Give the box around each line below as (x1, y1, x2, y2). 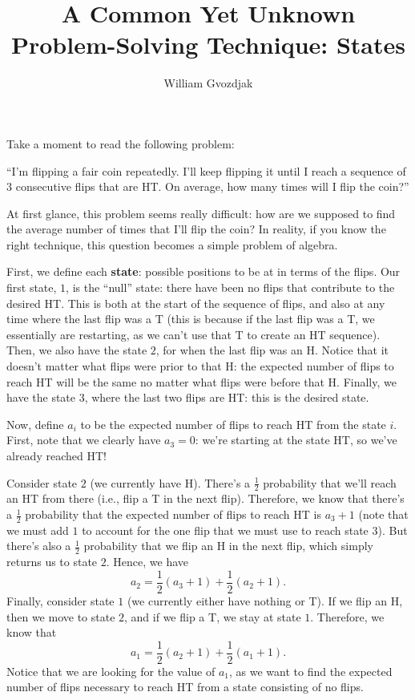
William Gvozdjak (163, 75, 253, 91)
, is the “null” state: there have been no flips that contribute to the (66, 279, 395, 296)
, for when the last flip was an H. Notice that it (155, 342, 389, 358)
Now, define (6, 415, 64, 432)
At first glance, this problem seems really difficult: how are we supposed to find (6, 204, 396, 221)
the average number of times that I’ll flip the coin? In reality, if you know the (6, 221, 386, 237)
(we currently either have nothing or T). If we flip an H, (127, 592, 403, 609)
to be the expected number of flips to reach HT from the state (80, 415, 386, 432)
